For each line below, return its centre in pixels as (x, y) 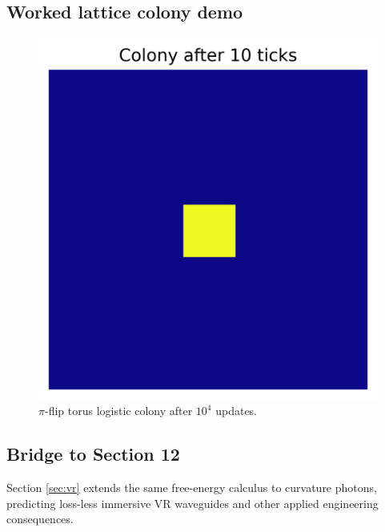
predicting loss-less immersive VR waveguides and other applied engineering (192, 503)
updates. (237, 411)
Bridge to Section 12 (93, 454)
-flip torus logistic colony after (118, 411)
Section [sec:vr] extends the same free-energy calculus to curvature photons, (192, 487)
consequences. (40, 519)
